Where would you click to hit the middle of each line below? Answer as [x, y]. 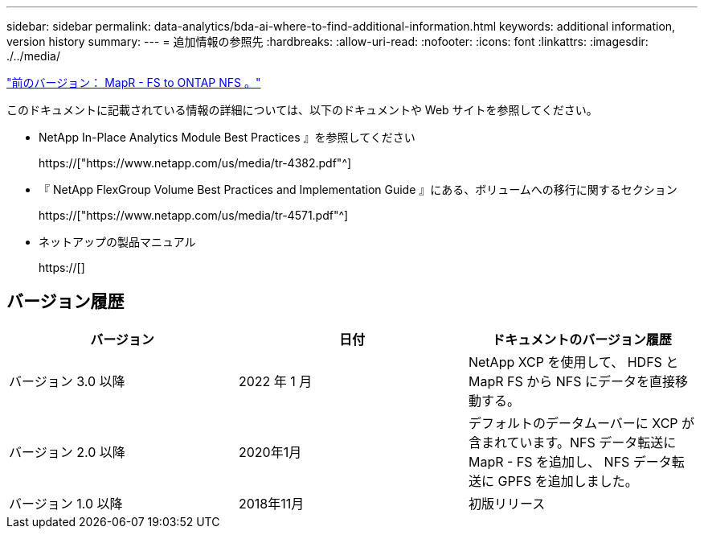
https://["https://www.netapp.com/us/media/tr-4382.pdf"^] [195, 163]
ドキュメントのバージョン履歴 [582, 339]
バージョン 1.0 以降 [66, 503]
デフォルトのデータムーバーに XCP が [581, 423]
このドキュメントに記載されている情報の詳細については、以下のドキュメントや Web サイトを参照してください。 [302, 110]
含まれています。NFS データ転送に [572, 442]
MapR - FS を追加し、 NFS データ [570, 461]
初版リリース [507, 503]
